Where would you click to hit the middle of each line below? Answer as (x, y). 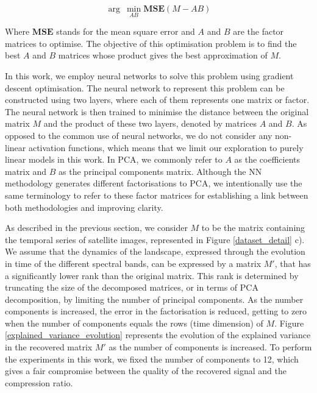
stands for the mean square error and (126, 31)
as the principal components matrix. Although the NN (160, 171)
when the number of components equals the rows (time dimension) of (134, 323)
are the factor (258, 31)
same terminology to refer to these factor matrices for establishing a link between (157, 195)
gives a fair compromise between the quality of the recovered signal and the (146, 371)
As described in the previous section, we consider (96, 228)
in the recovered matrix (49, 347)
